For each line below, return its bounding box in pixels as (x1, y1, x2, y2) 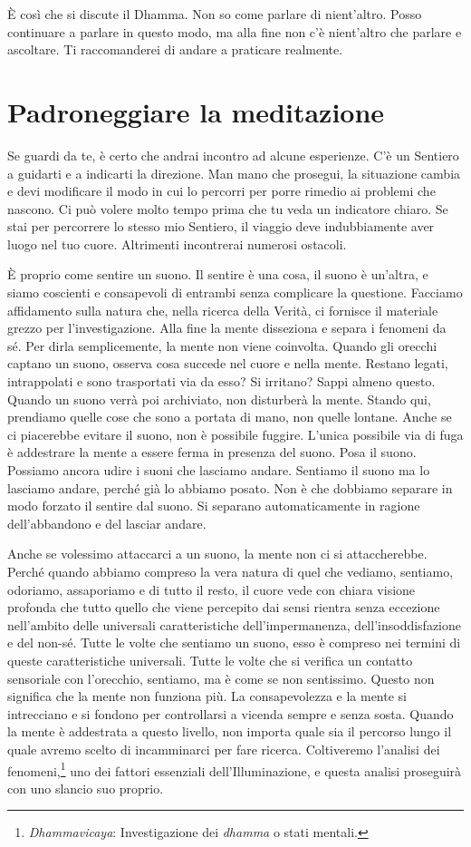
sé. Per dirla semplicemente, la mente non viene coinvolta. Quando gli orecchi (7, 336, 437, 355)
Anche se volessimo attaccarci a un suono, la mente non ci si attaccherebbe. (7, 544, 428, 563)
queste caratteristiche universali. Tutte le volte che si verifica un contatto (7, 650, 413, 669)
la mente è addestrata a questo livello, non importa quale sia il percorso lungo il (7, 722, 452, 741)
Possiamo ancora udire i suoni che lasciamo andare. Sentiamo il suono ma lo (7, 461, 430, 479)
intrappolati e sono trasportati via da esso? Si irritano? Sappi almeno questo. (7, 372, 436, 391)
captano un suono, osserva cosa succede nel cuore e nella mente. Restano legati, (7, 354, 448, 373)
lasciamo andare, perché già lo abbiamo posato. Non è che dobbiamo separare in (7, 478, 453, 497)
